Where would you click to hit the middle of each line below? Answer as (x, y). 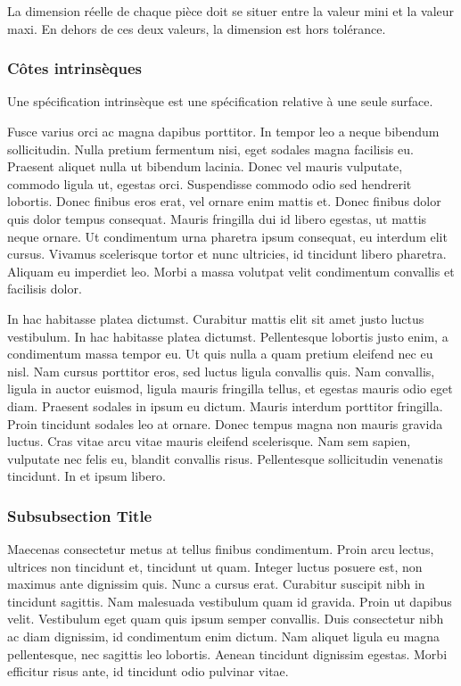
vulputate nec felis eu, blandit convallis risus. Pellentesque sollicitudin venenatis (225, 458)
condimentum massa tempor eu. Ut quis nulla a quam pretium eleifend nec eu (220, 354)
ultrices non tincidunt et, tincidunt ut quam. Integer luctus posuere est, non (215, 566)
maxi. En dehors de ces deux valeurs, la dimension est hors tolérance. (197, 28)
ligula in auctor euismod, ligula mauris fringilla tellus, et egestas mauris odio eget (230, 388)
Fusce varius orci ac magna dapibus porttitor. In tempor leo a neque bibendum (223, 131)
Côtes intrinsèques (74, 68)
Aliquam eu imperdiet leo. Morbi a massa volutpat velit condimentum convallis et (231, 271)
